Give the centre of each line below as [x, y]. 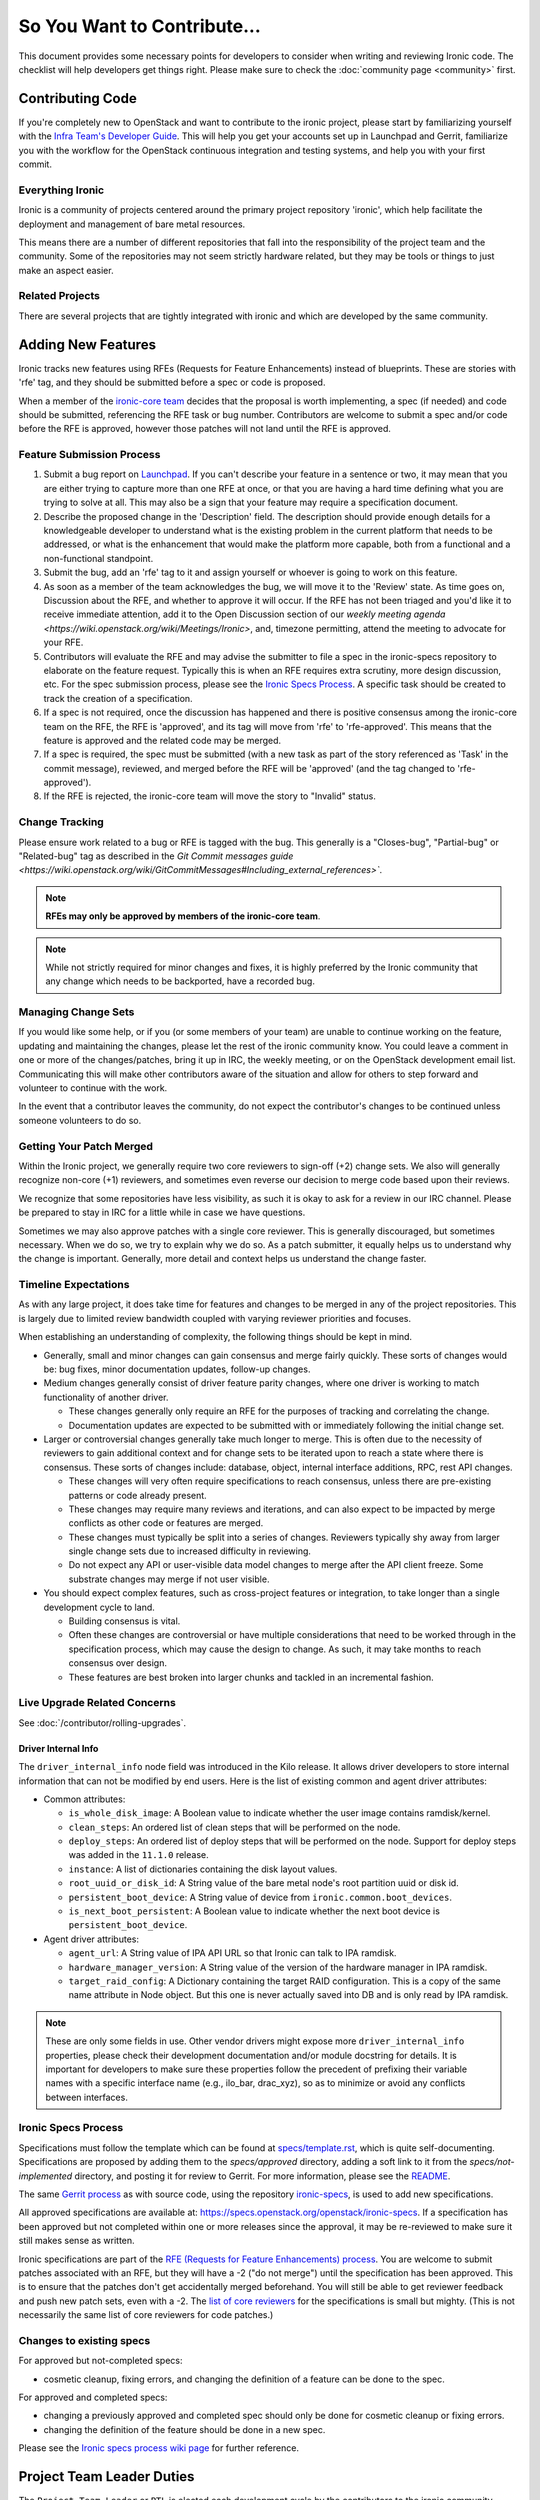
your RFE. [63, 642]
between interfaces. [87, 2097]
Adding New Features [87, 344]
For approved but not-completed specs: [100, 2361]
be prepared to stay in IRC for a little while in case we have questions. [162, 1212]
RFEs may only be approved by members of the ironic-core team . [183, 916]
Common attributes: [84, 1799]
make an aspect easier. [66, 270]
